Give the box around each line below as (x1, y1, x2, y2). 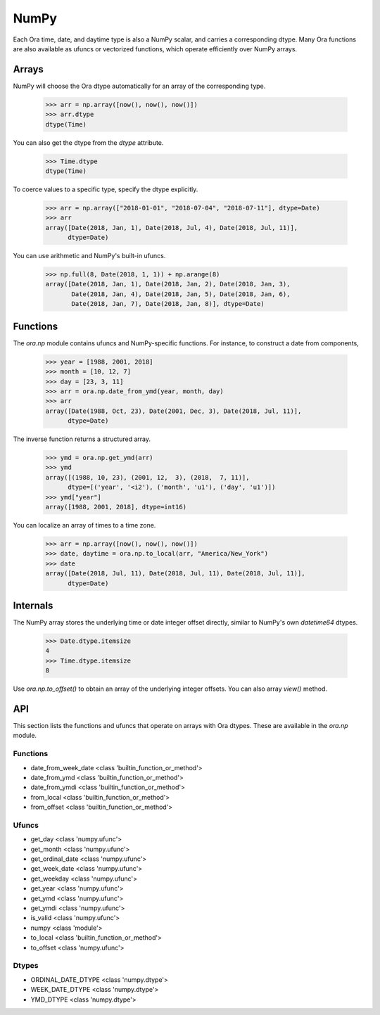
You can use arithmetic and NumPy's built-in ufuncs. (13, 252, 166, 260)
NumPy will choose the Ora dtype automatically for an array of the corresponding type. (13, 82, 266, 90)
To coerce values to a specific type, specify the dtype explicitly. (13, 185, 198, 193)
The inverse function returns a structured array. (13, 435, 151, 443)
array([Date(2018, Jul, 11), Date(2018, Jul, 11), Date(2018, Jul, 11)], (45, 570, 305, 577)
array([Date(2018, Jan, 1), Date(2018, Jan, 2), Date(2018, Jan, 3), (45, 280, 291, 288)
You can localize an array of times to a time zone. (13, 521, 156, 529)
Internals (13, 599, 53, 611)
